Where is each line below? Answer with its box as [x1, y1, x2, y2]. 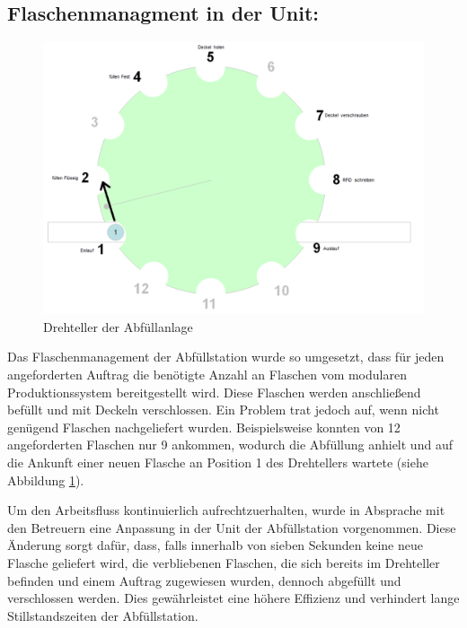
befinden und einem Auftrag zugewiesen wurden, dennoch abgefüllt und [7, 571, 401, 589]
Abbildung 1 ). [7, 470, 84, 489]
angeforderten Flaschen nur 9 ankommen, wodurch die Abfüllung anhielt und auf [7, 435, 453, 454]
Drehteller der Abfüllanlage [43, 317, 193, 336]
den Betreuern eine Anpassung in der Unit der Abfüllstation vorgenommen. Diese [7, 518, 456, 536]
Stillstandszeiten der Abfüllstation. [7, 606, 198, 624]
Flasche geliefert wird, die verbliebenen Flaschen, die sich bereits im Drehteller [7, 554, 440, 572]
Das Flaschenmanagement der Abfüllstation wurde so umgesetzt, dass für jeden [7, 347, 445, 366]
